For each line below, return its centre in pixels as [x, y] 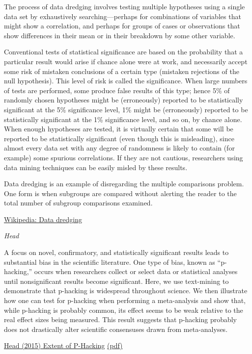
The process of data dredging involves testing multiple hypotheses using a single [125, 6]
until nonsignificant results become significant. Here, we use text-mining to [116, 281]
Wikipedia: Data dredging [43, 219]
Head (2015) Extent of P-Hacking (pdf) [63, 345]
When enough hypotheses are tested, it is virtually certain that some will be [119, 129]
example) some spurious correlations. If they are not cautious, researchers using [124, 157]
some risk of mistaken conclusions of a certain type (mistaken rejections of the [122, 71]
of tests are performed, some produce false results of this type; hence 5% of [117, 90]
